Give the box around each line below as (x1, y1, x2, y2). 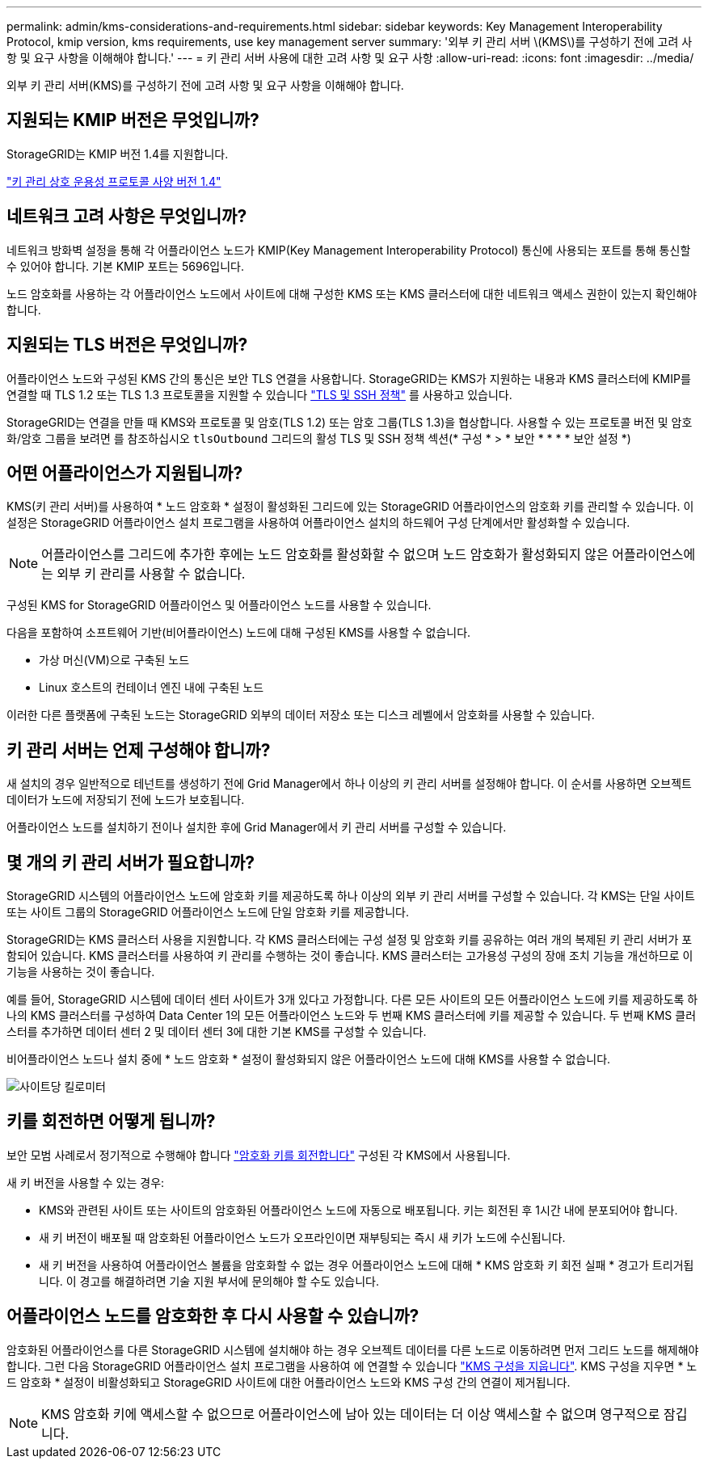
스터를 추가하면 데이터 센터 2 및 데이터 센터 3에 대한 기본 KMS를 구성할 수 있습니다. (6, 1025, 427, 1039)
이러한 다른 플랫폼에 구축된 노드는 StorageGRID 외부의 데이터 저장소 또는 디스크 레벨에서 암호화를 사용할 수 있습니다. (6, 708, 595, 722)
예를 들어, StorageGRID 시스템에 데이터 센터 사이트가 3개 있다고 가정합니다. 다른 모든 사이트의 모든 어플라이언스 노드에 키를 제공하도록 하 (6, 992, 698, 1007)
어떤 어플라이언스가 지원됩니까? (6, 462, 243, 483)
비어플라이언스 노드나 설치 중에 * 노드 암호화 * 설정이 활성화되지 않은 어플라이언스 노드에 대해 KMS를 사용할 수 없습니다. (6, 1052, 611, 1067)
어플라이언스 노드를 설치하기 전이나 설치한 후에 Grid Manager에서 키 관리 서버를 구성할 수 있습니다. (6, 820, 507, 835)
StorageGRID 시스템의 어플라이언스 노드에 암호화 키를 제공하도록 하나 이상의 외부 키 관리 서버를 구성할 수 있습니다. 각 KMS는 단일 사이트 (6, 889, 695, 903)
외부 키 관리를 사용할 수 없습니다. (57, 566, 246, 583)
